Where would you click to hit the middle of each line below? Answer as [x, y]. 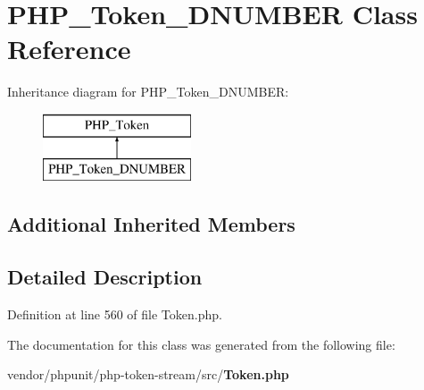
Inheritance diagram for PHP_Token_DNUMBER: [148, 92]
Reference [69, 49]
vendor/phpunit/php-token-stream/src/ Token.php [148, 374]
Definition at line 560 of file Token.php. [115, 314]
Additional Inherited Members [151, 224]
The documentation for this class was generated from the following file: [201, 344]
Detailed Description [105, 277]
